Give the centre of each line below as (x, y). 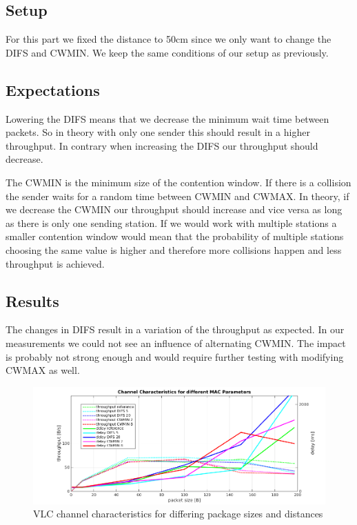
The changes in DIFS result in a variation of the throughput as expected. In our (175, 329)
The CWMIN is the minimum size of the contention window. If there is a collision (178, 182)
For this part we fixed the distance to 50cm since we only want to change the (169, 39)
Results (32, 300)
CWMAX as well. (43, 370)
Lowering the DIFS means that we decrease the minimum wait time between (167, 118)
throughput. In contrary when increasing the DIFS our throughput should (162, 145)
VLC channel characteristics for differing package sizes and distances (178, 514)
